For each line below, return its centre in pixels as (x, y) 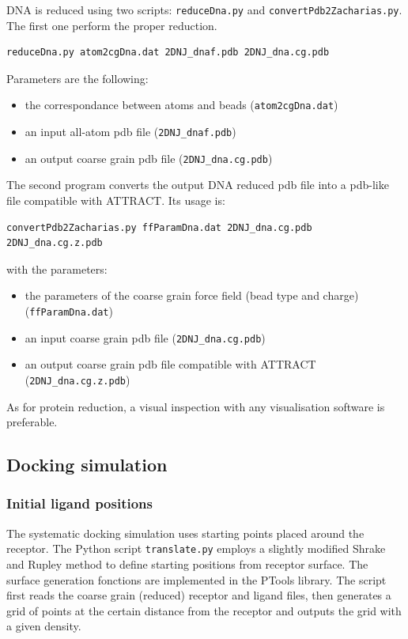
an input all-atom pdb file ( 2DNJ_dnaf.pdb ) (130, 132)
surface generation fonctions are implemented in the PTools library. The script (196, 579)
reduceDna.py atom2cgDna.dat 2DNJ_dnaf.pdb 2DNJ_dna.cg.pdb (168, 53)
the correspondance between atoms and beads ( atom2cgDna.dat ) (181, 105)
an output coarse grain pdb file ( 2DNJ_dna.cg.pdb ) (149, 158)
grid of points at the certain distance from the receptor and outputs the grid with (204, 610)
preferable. (32, 422)
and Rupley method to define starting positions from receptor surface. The (187, 563)
